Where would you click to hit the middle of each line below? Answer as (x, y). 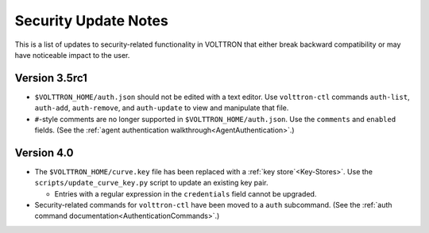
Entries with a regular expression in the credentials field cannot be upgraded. (186, 193)
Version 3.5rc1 (51, 78)
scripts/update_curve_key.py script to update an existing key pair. (151, 183)
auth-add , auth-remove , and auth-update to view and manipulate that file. (162, 108)
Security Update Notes (91, 21)
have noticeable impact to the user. (72, 55)
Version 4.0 (44, 153)
